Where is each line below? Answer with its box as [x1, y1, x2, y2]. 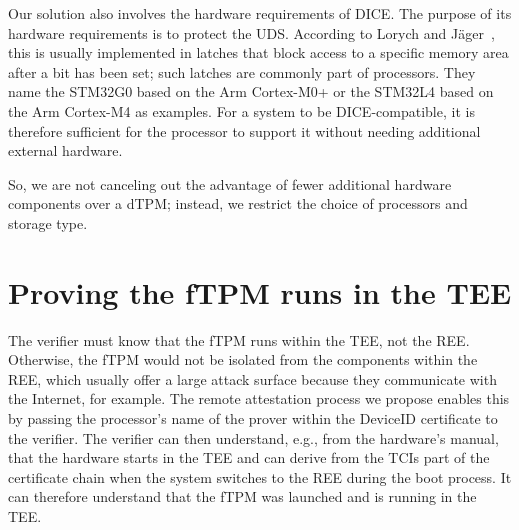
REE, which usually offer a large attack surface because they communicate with [8, 368, 497, 389]
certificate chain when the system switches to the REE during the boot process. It [8, 466, 512, 487]
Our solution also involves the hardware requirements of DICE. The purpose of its [8, 3, 512, 23]
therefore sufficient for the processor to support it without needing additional [8, 120, 481, 141]
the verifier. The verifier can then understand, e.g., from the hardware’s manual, [8, 427, 499, 448]
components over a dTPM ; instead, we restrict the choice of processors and [8, 193, 468, 214]
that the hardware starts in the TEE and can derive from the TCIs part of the [8, 447, 490, 468]
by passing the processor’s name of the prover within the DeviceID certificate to [8, 408, 498, 429]
